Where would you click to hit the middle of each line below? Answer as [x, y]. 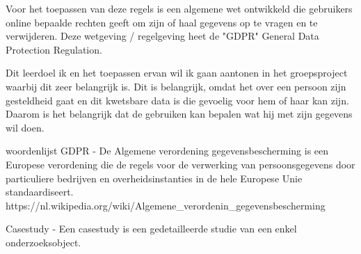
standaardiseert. [40, 192]
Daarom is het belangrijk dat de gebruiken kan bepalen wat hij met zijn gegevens [179, 114]
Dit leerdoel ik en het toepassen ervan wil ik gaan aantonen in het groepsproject [177, 73]
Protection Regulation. [54, 49]
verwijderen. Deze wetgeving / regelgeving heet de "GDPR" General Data [162, 36]
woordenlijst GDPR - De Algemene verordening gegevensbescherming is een [167, 151]
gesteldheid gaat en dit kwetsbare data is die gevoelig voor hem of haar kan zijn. [177, 100]
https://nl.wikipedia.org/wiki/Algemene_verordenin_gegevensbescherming [166, 205]
